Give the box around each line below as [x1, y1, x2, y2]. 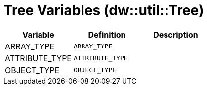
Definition [88, 29, 126, 40]
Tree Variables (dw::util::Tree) [3, 2, 204, 19]
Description [153, 29, 198, 40]
